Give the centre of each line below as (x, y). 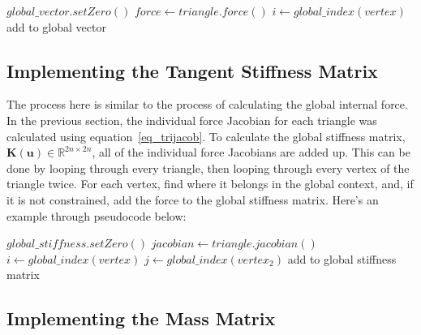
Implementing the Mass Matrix (141, 318)
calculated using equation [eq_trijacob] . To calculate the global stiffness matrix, (206, 136)
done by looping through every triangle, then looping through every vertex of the (208, 167)
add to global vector (56, 26)
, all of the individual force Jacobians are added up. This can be (251, 152)
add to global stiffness (342, 258)
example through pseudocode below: (97, 215)
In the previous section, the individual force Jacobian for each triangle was (192, 120)
